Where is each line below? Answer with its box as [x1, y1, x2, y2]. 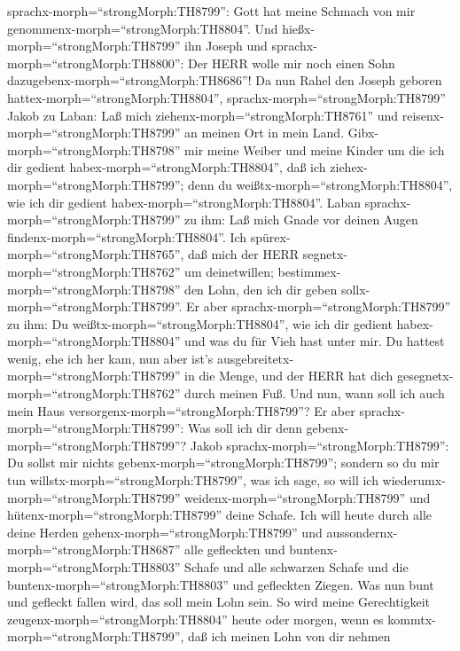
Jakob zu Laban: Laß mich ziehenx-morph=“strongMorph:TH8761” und [7, 106, 399, 124]
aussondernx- [326, 522, 398, 541]
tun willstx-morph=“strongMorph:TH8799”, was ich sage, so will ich [7, 471, 378, 490]
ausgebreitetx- [217, 349, 294, 367]
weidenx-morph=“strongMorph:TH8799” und [184, 488, 431, 506]
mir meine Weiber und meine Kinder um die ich [184, 140, 445, 159]
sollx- [340, 279, 370, 298]
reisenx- [402, 106, 444, 124]
